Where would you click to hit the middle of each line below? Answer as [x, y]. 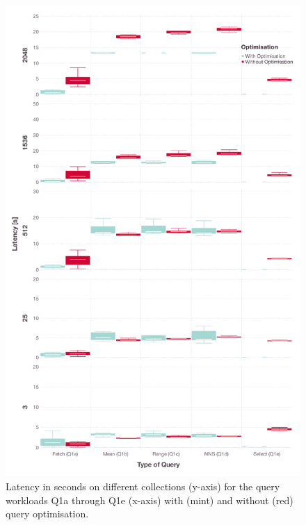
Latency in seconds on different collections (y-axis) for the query [143, 486]
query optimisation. [47, 514]
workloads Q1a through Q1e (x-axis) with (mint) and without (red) [150, 500]
